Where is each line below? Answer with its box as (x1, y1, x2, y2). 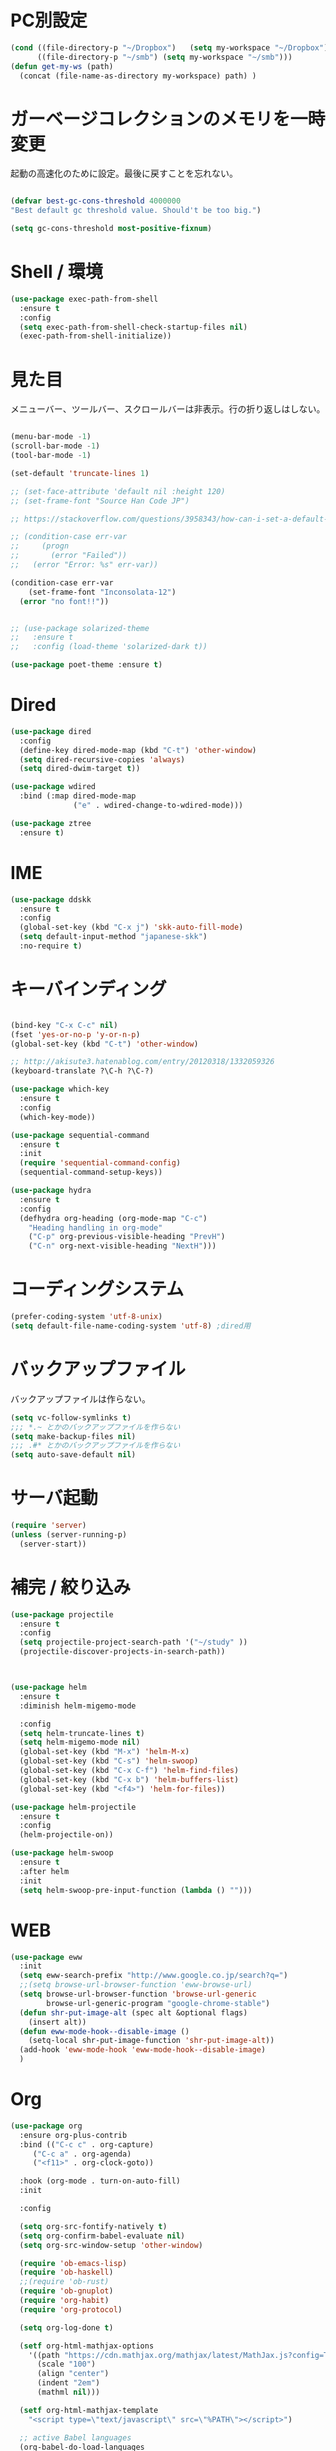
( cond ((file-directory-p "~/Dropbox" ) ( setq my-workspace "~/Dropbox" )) (10, 42, 333, 53)
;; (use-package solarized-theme (10, 623, 150, 633)
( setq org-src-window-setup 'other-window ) (19, 2240, 203, 2250)
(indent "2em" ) (36, 2378, 101, 2388)
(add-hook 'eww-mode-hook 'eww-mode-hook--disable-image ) (19, 2045, 267, 2055)
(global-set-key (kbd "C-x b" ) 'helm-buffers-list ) (19, 1774, 240, 1785)
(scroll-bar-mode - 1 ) (10, 441, 101, 451)
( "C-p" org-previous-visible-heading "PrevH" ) (28, 1232, 226, 1242)
